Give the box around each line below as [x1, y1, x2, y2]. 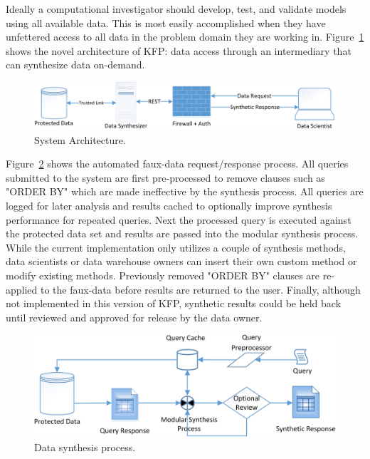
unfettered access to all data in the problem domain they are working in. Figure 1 [6, 29, 364, 44]
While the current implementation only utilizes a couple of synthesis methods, [6, 239, 347, 254]
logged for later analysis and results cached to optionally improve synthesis [6, 198, 332, 213]
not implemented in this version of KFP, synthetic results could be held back [6, 296, 342, 311]
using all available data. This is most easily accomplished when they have [6, 15, 326, 30]
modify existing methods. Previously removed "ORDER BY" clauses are [6, 267, 320, 282]
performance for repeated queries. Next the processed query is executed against [6, 212, 351, 227]
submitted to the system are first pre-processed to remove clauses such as [6, 170, 325, 185]
